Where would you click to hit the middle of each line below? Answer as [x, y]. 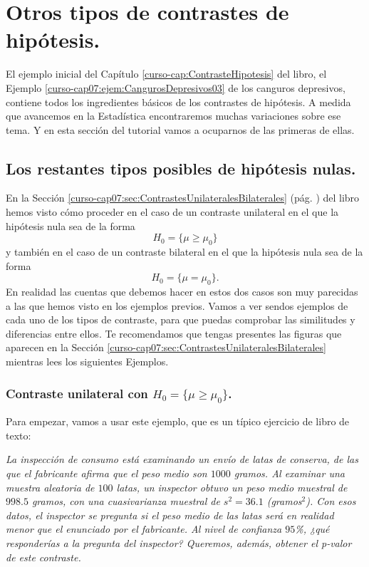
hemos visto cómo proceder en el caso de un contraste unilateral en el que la [172, 212]
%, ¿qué [312, 529]
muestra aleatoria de [50, 487]
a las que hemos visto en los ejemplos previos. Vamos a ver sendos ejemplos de [177, 305]
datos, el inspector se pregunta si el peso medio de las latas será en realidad [170, 515]
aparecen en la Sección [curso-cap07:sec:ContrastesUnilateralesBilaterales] [166, 347]
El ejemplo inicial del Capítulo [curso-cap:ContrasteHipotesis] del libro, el [166, 74]
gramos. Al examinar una [289, 473]
